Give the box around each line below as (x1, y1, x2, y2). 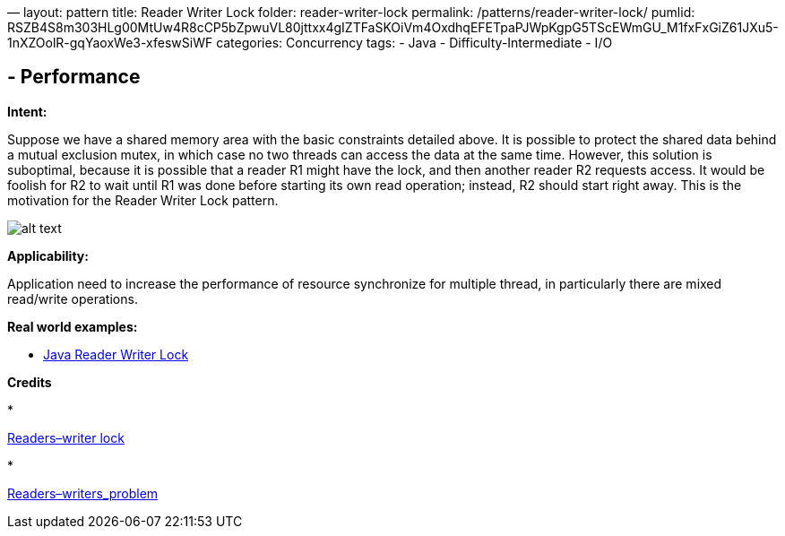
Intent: (7, 103, 47, 119)
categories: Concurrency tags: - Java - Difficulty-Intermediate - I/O (216, 35, 613, 50)
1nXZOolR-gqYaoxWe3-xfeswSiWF (7, 35, 213, 50)
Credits (7, 374, 52, 390)
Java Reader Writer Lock (43, 346, 189, 362)
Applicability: (7, 247, 89, 264)
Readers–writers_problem (7, 485, 159, 501)
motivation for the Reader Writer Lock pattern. (7, 192, 279, 208)
